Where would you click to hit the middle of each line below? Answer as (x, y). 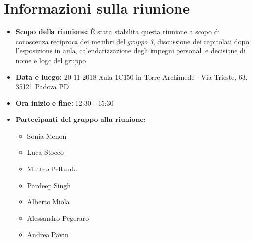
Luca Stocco (46, 152)
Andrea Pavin (48, 234)
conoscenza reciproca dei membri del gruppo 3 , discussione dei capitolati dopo (132, 41)
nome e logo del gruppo (51, 60)
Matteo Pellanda (52, 169)
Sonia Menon (47, 135)
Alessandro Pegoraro (58, 218)
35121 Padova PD (42, 86)
